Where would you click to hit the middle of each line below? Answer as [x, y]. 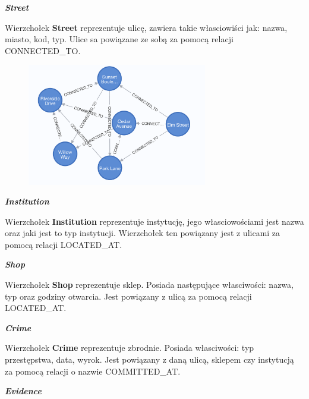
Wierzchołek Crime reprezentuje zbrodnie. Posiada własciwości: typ [130, 348]
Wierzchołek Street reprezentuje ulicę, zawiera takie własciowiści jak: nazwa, [146, 27]
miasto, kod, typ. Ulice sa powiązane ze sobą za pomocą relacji [119, 39]
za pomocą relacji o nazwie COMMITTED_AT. [93, 371]
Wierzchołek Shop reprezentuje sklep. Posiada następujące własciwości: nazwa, [149, 285]
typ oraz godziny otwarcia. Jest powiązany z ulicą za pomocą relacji [128, 296]
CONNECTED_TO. [43, 50]
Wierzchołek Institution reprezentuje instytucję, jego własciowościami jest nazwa [154, 221]
